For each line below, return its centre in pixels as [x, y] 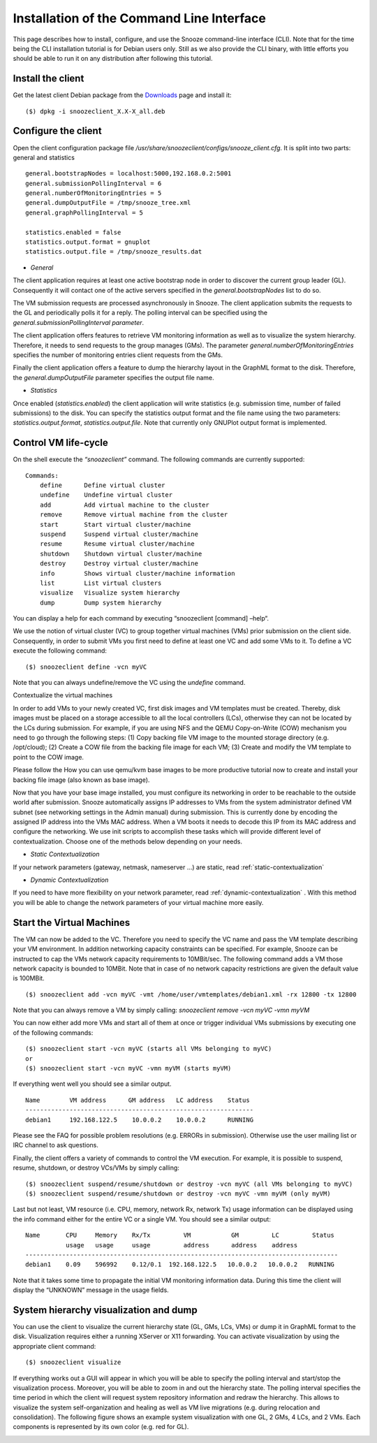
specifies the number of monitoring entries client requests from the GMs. [118, 355]
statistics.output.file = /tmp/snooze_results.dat [114, 252]
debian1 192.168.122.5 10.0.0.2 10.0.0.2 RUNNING [140, 1119]
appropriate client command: [54, 1346]
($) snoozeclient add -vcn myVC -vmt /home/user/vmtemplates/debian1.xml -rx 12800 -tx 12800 [191, 994]
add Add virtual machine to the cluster [124, 505]
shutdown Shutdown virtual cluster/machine [121, 553]
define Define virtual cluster [102, 485]
